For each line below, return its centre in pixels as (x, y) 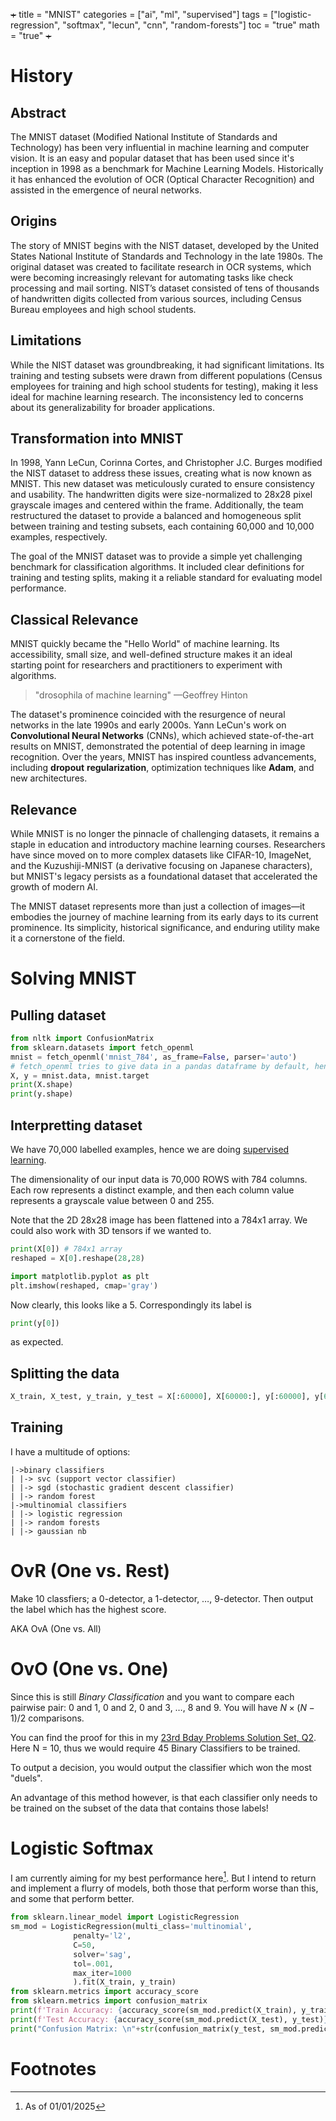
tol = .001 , (93, 1964)
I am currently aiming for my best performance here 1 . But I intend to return (163, 1877)
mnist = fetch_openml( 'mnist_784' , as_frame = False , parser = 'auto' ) (154, 1057)
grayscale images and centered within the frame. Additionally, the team (157, 505)
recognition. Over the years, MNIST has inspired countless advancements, (163, 757)
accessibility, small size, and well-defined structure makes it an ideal (151, 655)
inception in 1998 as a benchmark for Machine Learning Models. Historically (167, 168)
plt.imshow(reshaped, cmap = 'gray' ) (84, 1285)
